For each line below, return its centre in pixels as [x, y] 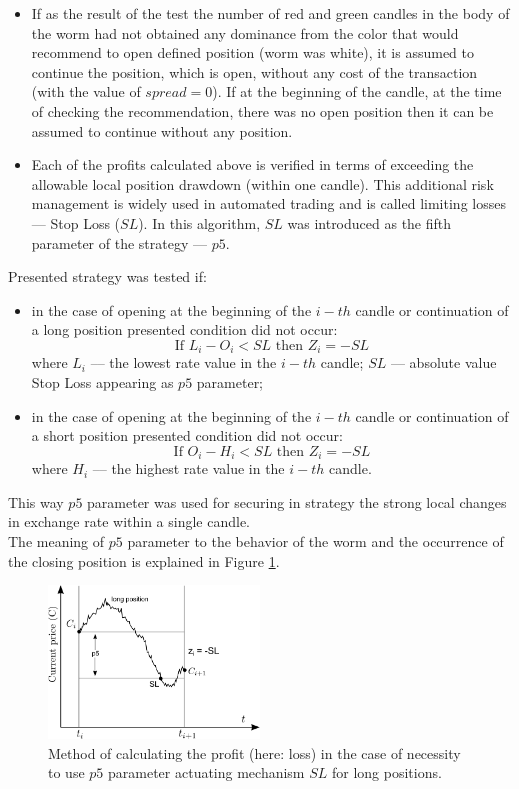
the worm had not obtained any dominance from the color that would [245, 32]
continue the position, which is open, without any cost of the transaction [254, 71]
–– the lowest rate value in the [183, 362]
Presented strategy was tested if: [107, 276]
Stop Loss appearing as [102, 381]
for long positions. [387, 772]
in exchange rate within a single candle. [129, 521]
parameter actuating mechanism [206, 772]
